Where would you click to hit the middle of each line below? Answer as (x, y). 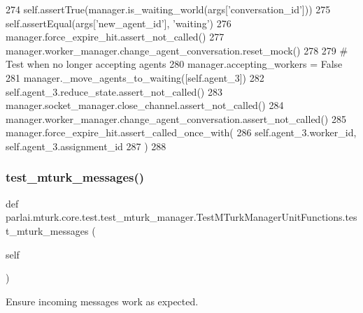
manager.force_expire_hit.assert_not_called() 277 (115, 37)
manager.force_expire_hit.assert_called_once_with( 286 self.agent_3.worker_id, (181, 132)
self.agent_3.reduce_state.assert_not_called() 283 (114, 91)
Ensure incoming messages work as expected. (102, 301)
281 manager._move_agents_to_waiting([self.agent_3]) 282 (135, 77)
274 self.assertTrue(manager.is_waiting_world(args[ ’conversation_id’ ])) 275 (168, 9)
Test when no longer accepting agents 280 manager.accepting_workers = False (174, 64)
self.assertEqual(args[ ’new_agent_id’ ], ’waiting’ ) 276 (119, 23)
